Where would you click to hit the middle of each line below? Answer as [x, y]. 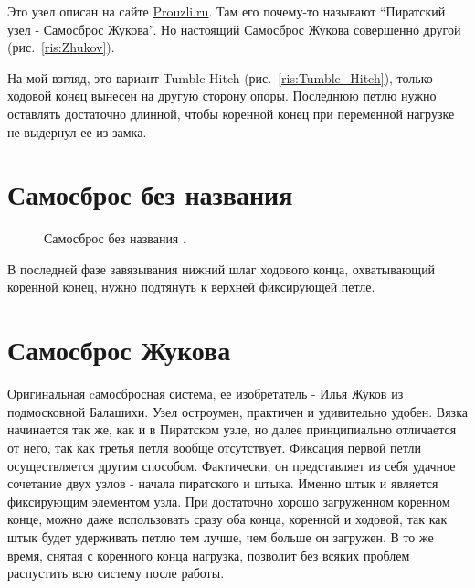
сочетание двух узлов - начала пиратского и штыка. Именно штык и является [223, 483]
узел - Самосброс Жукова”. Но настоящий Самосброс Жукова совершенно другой [234, 29]
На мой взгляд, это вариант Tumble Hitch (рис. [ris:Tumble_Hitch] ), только [220, 77]
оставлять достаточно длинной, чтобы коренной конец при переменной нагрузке [231, 113]
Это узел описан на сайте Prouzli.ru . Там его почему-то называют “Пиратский [227, 11]
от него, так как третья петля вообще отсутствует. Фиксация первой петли [215, 447]
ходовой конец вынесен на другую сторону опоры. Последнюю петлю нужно [222, 96]
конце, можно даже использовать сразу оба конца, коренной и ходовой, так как [227, 519]
